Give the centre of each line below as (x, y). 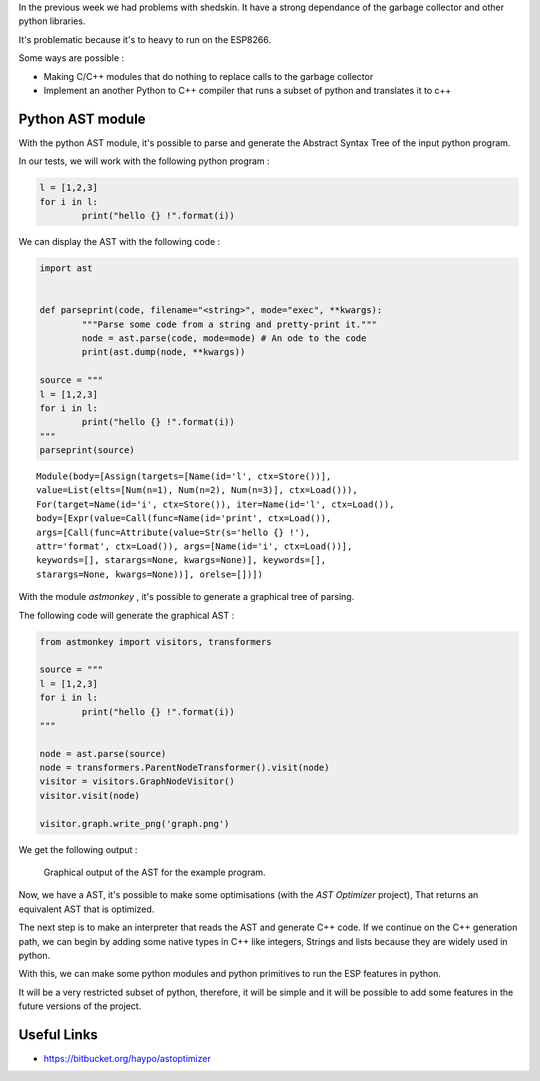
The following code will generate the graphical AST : (126, 615)
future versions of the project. (80, 1006)
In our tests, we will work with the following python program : (144, 161)
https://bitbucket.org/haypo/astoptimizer (127, 1059)
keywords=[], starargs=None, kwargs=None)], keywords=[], (181, 560)
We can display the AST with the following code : (119, 241)
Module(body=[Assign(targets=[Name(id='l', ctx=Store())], (184, 476)
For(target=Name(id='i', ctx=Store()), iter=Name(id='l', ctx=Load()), (215, 504)
